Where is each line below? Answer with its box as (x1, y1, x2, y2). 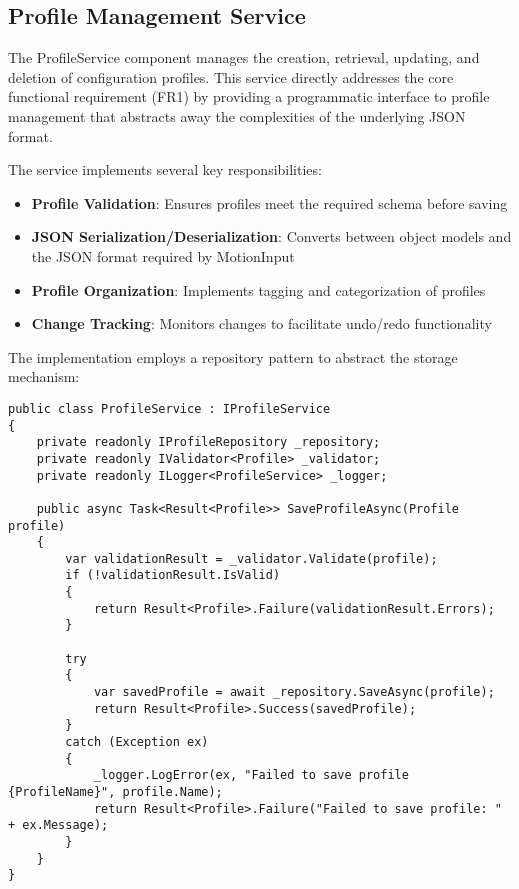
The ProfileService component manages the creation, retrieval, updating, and (8, 47, 480, 68)
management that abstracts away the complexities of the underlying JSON (8, 105, 466, 126)
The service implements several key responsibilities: (8, 159, 322, 180)
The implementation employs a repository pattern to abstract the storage (8, 346, 458, 367)
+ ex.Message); (8, 818, 109, 833)
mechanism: (8, 366, 80, 387)
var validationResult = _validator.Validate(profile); (65, 551, 438, 566)
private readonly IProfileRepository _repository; (36, 435, 381, 450)
